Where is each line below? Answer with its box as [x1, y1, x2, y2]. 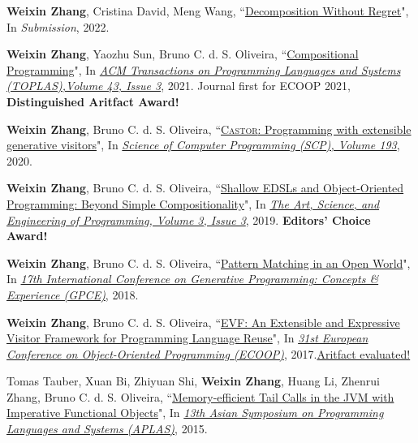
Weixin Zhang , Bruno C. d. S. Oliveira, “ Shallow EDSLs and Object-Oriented [6, 179, 404, 196]
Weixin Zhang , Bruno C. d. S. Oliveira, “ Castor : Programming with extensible [6, 120, 412, 137]
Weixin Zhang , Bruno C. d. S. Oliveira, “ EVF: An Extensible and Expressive [6, 313, 400, 330]
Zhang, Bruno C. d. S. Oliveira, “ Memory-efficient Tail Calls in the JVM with [6, 388, 394, 405]
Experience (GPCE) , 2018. [6, 286, 139, 303]
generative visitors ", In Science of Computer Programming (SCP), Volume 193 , [6, 136, 400, 153]
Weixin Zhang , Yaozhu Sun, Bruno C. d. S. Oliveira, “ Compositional [6, 45, 359, 62]
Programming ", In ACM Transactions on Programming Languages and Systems [6, 61, 401, 78]
